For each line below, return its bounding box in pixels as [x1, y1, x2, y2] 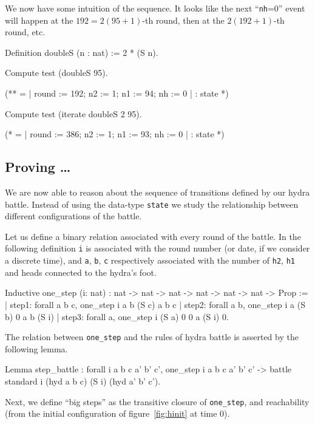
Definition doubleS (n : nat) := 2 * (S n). [5, 46, 158, 58]
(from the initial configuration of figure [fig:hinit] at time [5, 407, 217, 420]
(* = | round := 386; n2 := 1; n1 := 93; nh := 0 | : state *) [5, 128, 225, 140]
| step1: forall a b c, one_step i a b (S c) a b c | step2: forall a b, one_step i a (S [5, 298, 306, 310]
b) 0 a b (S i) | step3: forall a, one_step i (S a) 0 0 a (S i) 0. [5, 310, 229, 323]
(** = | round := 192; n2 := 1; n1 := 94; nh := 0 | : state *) [5, 87, 229, 100]
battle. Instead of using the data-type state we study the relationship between [5, 197, 299, 210]
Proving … [5, 157, 71, 176]
